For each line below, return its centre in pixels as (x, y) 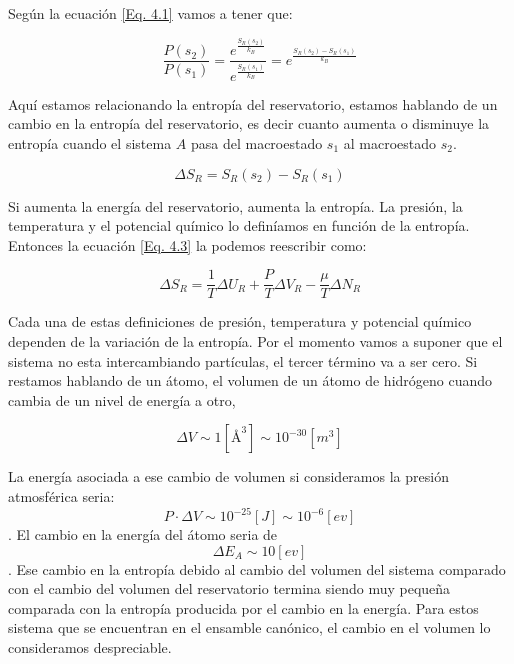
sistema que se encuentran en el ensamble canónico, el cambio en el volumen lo (249, 627)
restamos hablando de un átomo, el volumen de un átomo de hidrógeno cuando (250, 380)
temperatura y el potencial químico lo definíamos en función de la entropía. (239, 225)
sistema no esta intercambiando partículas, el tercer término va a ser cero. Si (243, 360)
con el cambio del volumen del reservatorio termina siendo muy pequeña (229, 588)
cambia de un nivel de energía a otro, (122, 399)
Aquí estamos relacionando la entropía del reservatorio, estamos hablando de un (253, 103)
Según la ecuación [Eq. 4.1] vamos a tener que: (150, 13)
